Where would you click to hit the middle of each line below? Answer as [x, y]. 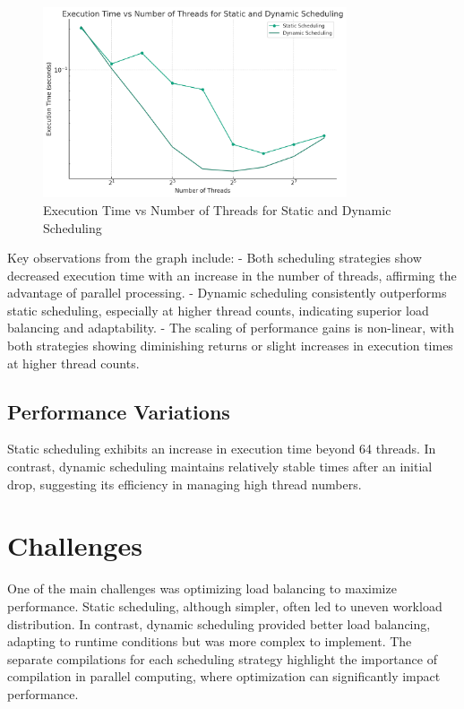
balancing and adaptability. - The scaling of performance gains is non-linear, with [231, 328]
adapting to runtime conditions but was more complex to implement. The [210, 641]
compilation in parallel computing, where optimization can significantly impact [224, 676]
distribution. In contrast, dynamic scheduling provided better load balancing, [219, 623]
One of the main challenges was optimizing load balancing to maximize [202, 588]
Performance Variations [119, 411]
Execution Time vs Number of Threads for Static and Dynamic [217, 209]
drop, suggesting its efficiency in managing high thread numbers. [185, 484]
